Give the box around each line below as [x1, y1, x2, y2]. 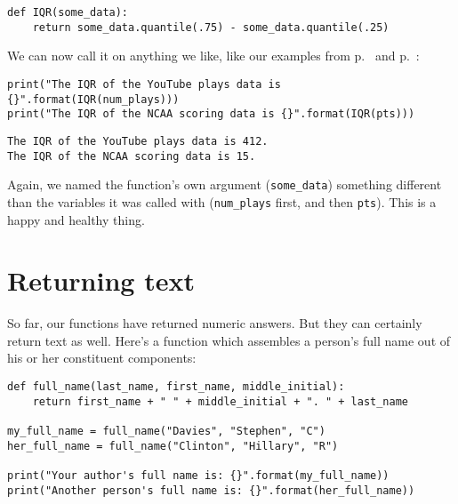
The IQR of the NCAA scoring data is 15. [7, 149, 256, 163]
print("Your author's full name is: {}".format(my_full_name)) [7, 468, 390, 482]
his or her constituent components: [7, 348, 197, 367]
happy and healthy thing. [7, 210, 145, 228]
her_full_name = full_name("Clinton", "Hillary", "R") [7, 439, 339, 452]
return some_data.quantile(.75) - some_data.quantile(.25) [32, 20, 390, 34]
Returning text [7, 262, 195, 299]
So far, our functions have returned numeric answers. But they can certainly [7, 314, 422, 332]
